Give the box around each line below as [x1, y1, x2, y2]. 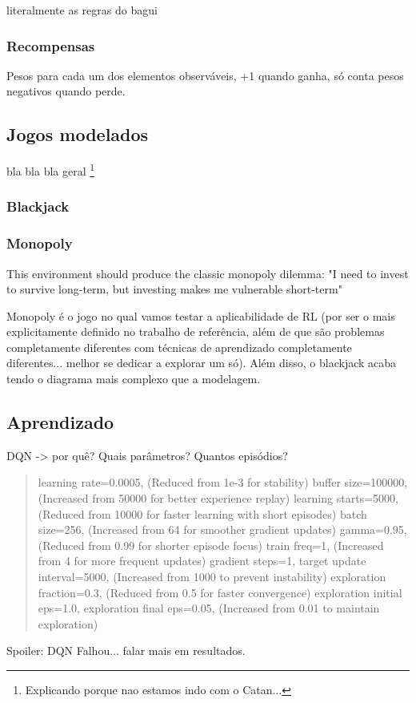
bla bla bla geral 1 [6, 160, 95, 179]
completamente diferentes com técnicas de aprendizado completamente [6, 338, 352, 355]
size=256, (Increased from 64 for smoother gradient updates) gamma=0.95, [38, 521, 407, 538]
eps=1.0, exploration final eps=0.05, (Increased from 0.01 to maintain [38, 600, 380, 616]
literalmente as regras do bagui [6, 2, 158, 18]
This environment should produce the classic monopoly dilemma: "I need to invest [6, 265, 409, 281]
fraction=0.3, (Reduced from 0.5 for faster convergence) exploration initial [38, 584, 402, 600]
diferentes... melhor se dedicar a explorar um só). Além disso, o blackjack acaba [6, 354, 397, 371]
